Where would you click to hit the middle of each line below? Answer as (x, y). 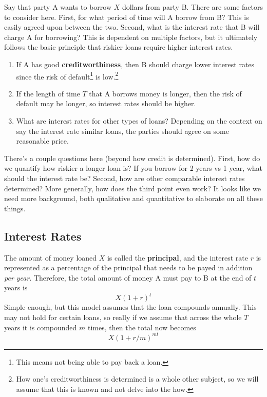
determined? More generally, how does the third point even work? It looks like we (133, 188)
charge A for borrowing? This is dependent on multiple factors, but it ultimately (131, 37)
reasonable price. (42, 141)
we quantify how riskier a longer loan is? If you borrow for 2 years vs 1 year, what (133, 168)
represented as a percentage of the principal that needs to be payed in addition (128, 267)
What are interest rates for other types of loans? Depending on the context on (139, 121)
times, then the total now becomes (142, 327)
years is (16, 287)
